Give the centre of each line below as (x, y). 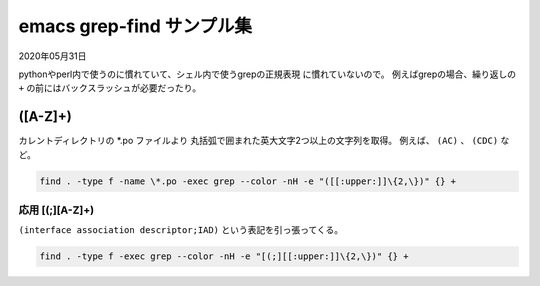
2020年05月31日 (52, 56)
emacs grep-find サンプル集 (135, 26)
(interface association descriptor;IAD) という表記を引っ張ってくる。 (181, 230)
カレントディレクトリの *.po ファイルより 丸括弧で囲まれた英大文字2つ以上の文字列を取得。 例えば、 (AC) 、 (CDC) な (264, 141)
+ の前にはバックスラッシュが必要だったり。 (110, 88)
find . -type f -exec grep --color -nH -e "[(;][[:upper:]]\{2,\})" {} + (224, 256)
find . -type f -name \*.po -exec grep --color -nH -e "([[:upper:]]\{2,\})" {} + (248, 181)
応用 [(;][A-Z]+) (56, 210)
